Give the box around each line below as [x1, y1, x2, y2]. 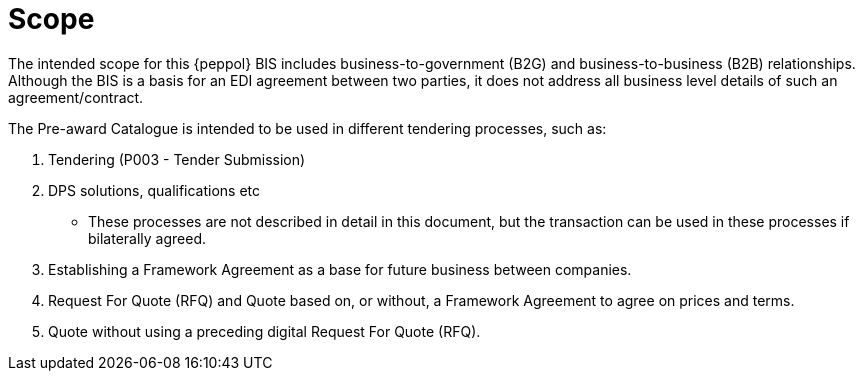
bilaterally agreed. [88, 229, 207, 247]
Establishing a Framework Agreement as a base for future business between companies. [48, 260, 632, 278]
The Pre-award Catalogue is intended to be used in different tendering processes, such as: [8, 119, 607, 137]
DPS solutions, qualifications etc [48, 181, 261, 199]
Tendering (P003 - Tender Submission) [48, 150, 306, 168]
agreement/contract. [8, 88, 144, 106]
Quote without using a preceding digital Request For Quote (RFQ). [48, 322, 481, 340]
